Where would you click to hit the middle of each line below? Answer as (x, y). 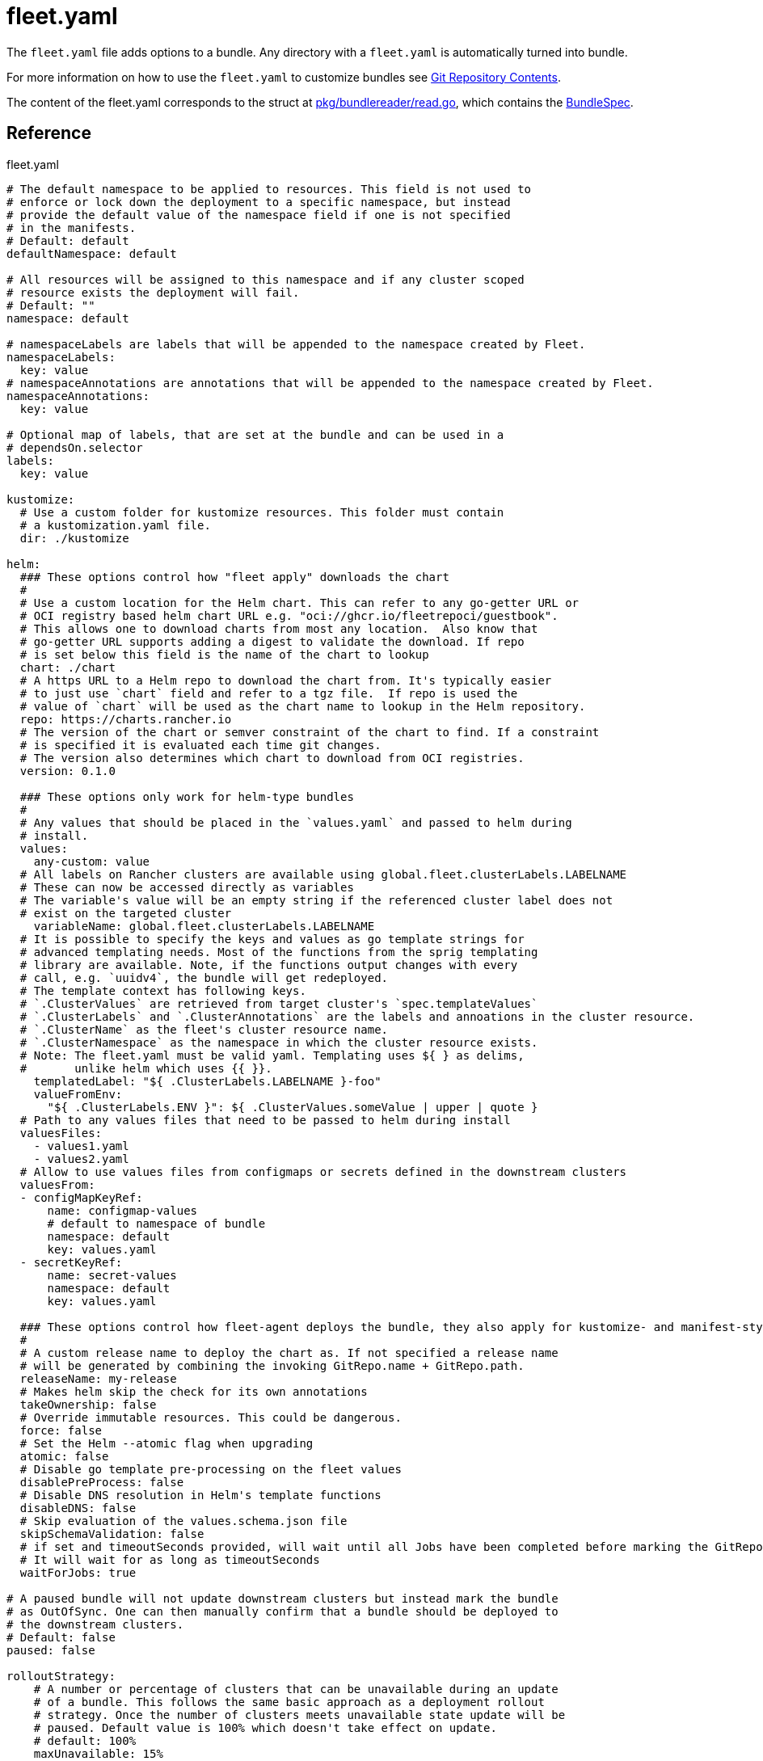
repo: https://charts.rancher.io (126, 719)
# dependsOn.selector (75, 447)
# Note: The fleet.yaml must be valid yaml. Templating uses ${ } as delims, (272, 1055)
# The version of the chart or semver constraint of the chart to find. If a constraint (310, 732)
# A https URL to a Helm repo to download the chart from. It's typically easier (286, 680)
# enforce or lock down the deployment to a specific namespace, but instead (259, 202)
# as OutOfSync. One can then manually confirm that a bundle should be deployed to (282, 1611)
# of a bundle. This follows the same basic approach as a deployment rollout (289, 1702)
